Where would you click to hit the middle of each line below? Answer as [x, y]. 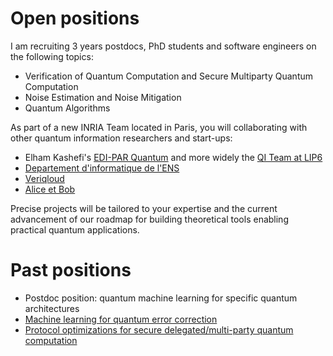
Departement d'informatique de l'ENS [102, 168]
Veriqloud [44, 178]
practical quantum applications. [75, 229]
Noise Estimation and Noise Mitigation [103, 97]
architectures [52, 308]
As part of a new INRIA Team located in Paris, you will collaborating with [159, 127]
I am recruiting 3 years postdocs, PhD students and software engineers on [163, 46]
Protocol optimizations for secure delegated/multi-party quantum [159, 329]
